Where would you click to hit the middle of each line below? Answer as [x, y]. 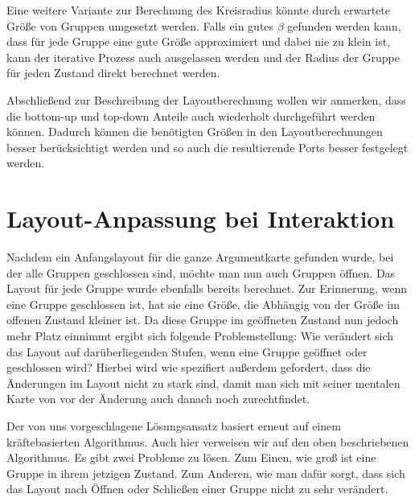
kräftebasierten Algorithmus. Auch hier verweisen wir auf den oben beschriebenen [208, 441]
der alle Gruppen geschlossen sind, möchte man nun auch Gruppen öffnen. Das [201, 272]
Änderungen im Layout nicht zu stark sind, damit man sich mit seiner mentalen [203, 383]
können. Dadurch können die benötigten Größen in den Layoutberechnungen [195, 132]
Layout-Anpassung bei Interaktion [201, 218]
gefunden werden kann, [344, 25]
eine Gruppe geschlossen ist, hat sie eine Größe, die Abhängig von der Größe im [203, 304]
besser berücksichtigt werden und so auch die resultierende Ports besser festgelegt [207, 147]
